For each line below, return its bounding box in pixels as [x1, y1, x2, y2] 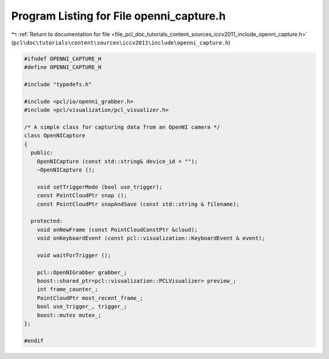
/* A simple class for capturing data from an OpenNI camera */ [24, 124, 221, 131]
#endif [24, 337, 44, 344]
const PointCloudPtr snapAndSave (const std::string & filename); [37, 200, 240, 208]
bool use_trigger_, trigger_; [37, 303, 127, 310]
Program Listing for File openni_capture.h [11, 9, 226, 23]
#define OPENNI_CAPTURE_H [24, 64, 102, 71]
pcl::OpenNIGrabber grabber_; [37, 269, 127, 276]
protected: [30, 217, 63, 225]
